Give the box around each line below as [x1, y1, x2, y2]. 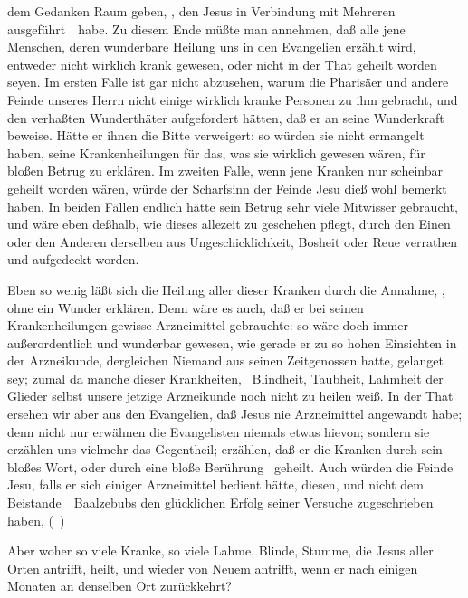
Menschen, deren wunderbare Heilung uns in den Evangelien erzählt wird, [7, 37, 416, 56]
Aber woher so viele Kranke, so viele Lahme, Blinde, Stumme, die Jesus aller [7, 541, 434, 560]
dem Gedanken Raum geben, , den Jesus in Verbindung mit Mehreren [7, 2, 396, 20]
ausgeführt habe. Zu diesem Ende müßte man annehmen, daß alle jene [7, 19, 406, 38]
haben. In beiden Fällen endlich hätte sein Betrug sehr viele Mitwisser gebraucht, [7, 196, 458, 215]
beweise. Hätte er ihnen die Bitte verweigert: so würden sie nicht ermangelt [7, 126, 425, 145]
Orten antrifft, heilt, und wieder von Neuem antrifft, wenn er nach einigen [7, 558, 418, 577]
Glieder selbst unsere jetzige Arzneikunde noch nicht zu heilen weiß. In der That [7, 386, 454, 405]
